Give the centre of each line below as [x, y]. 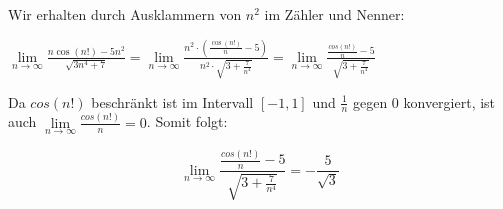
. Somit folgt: [187, 121]
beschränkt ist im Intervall [172, 101]
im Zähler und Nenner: [334, 14]
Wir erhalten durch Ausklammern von [125, 14]
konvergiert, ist [449, 101]
